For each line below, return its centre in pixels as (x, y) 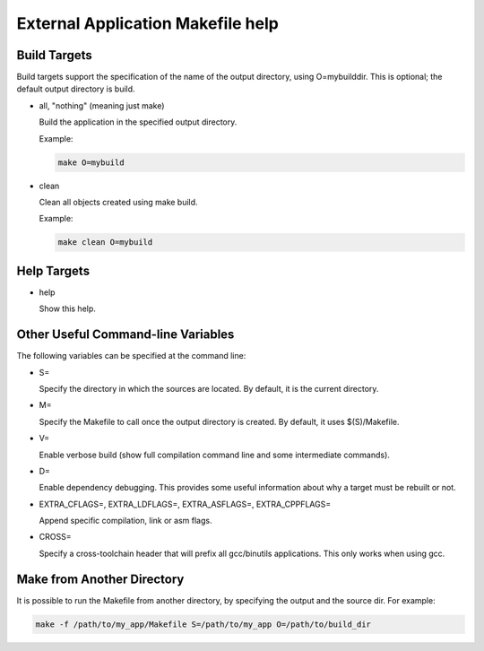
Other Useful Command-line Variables (125, 335)
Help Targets (53, 270)
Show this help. (67, 308)
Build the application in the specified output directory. (138, 122)
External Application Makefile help (148, 23)
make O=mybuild (91, 162)
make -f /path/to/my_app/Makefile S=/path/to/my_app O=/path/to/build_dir (203, 624)
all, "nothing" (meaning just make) (102, 105)
